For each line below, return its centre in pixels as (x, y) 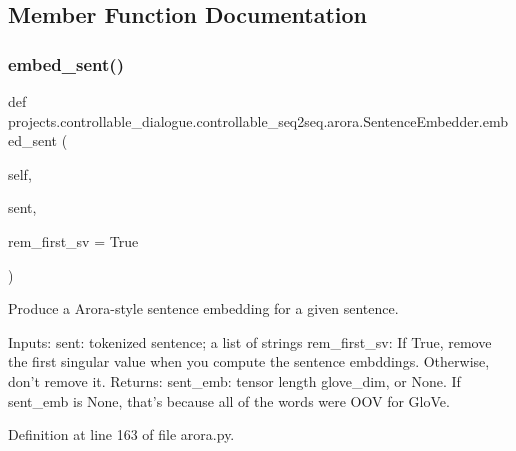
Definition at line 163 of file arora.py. (121, 434)
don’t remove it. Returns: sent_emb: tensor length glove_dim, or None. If (234, 380)
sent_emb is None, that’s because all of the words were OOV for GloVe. (229, 400)
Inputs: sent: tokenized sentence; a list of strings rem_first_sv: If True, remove (250, 341)
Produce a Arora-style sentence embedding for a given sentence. (203, 308)
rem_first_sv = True (73, 240)
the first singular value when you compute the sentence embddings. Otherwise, (249, 361)
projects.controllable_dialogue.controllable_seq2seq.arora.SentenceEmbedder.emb (258, 120)
